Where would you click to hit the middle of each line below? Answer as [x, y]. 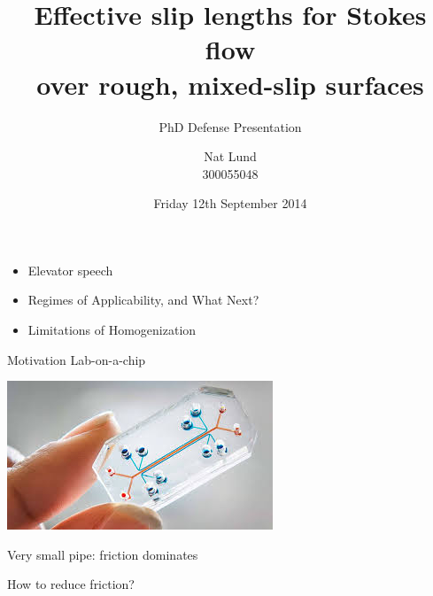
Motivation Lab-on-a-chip [77, 359]
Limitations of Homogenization [112, 330]
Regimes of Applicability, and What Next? [143, 300]
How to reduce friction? [71, 584]
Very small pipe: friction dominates [103, 554]
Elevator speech [70, 270]
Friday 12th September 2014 [230, 203]
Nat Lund [230, 156]
